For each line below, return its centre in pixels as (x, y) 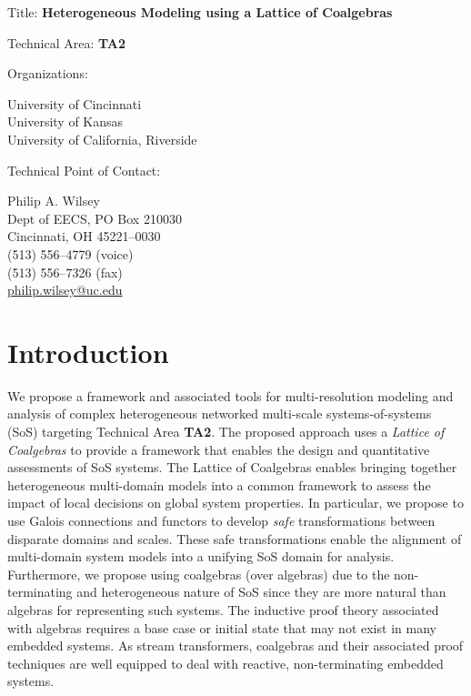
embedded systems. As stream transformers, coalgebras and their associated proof (235, 646)
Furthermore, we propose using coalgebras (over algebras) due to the (199, 574)
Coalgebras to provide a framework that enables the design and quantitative (219, 449)
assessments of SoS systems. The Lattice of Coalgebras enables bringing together (232, 467)
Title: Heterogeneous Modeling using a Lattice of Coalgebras (200, 12)
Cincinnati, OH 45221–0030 (84, 236)
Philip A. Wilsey (54, 201)
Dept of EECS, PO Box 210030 (95, 218)
